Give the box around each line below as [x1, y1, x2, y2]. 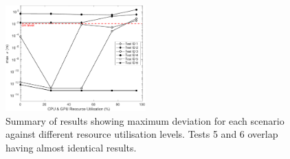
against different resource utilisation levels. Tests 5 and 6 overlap [5, 127, 278, 141]
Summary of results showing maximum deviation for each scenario [5, 113, 285, 127]
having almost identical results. [5, 140, 137, 154]
